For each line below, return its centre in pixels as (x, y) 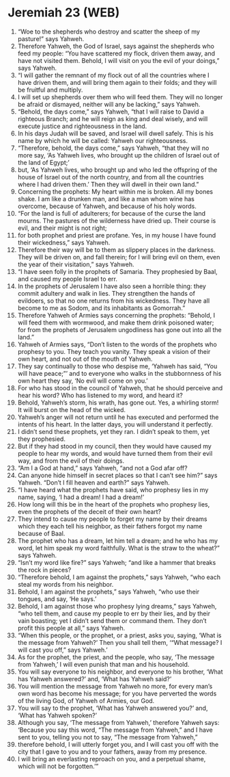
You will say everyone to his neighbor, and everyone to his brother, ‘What (120, 672)
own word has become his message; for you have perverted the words (117, 693)
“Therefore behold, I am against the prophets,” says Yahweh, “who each (119, 577)
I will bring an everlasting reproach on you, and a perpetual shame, (112, 759)
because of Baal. (41, 533)
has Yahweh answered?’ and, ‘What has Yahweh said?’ (95, 678)
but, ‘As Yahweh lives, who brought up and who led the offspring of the (117, 170)
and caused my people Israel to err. (68, 279)
